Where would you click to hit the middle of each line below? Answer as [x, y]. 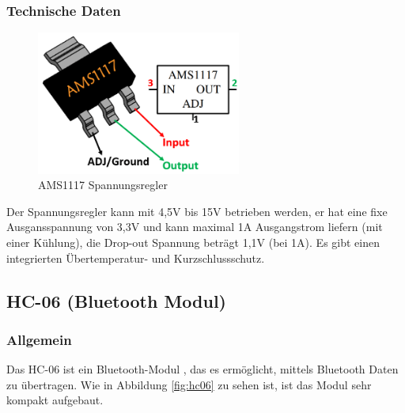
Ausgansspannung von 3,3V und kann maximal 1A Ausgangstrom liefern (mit [195, 227]
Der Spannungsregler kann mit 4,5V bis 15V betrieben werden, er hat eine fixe [197, 211]
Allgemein [39, 339]
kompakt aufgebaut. [55, 400]
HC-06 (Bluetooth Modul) [116, 300]
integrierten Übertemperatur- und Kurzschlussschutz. [136, 258]
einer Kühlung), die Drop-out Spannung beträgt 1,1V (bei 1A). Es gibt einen [193, 242]
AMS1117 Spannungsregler [103, 185]
